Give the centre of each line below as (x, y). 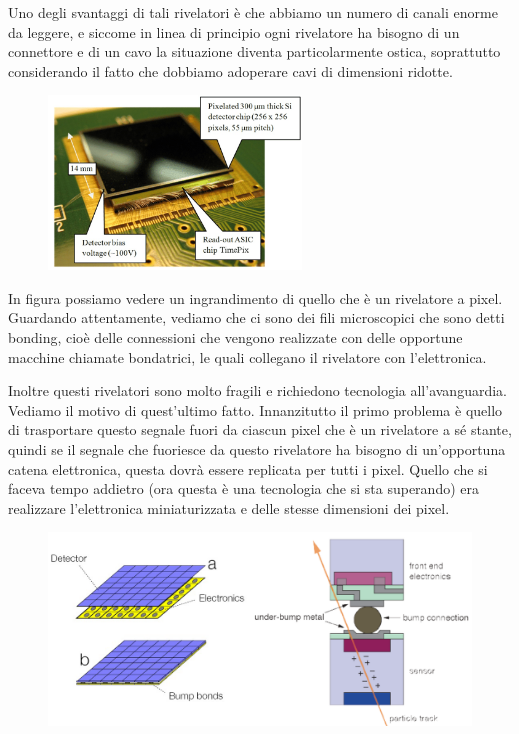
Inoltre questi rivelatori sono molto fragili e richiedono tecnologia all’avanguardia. (257, 390)
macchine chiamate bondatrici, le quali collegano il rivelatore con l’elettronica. (247, 356)
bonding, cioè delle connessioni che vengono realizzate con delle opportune (235, 336)
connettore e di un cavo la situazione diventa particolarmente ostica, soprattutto (254, 51)
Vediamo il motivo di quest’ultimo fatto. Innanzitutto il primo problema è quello (255, 409)
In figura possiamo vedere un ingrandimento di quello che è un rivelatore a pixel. (255, 297)
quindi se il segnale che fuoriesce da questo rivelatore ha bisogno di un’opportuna (257, 448)
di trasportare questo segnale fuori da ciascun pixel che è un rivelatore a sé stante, (260, 429)
